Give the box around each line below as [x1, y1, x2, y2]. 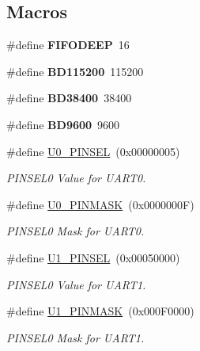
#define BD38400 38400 [6, 90, 132, 106]
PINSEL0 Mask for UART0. [6, 223, 145, 239]
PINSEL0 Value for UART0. [6, 170, 146, 186]
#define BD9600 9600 [6, 116, 120, 132]
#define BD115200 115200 [6, 63, 144, 79]
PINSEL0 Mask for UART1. [6, 329, 145, 345]
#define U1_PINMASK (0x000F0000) [6, 303, 194, 319]
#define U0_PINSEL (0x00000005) [6, 143, 180, 159]
